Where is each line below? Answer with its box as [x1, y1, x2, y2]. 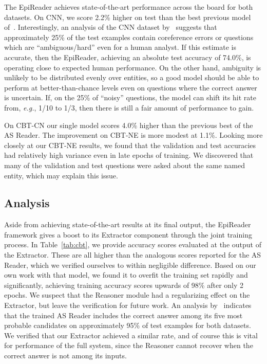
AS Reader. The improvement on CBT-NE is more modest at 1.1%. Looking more [4, 130, 263, 140]
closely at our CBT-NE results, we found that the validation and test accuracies [4, 139, 256, 150]
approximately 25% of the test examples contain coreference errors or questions [4, 31, 254, 42]
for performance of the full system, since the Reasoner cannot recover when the [4, 340, 253, 351]
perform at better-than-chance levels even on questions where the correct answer [4, 82, 257, 93]
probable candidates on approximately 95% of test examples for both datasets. [4, 320, 251, 331]
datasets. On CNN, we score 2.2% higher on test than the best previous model [4, 11, 251, 22]
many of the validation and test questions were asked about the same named [4, 159, 245, 170]
